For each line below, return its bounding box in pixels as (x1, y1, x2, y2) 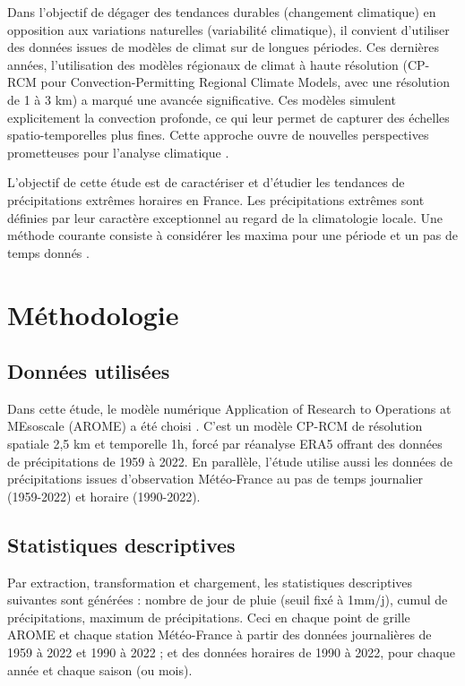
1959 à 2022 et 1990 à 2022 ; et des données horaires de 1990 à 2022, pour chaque (7, 643, 456, 662)
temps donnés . (7, 243, 90, 262)
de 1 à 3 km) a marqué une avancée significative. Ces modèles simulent (7, 90, 396, 108)
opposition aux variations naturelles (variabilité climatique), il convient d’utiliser (7, 20, 450, 39)
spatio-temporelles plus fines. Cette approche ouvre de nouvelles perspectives (7, 125, 429, 144)
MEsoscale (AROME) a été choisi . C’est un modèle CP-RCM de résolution (7, 416, 423, 435)
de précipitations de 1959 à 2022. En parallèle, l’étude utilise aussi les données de (7, 451, 452, 470)
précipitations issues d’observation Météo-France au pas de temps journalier (7, 469, 424, 488)
